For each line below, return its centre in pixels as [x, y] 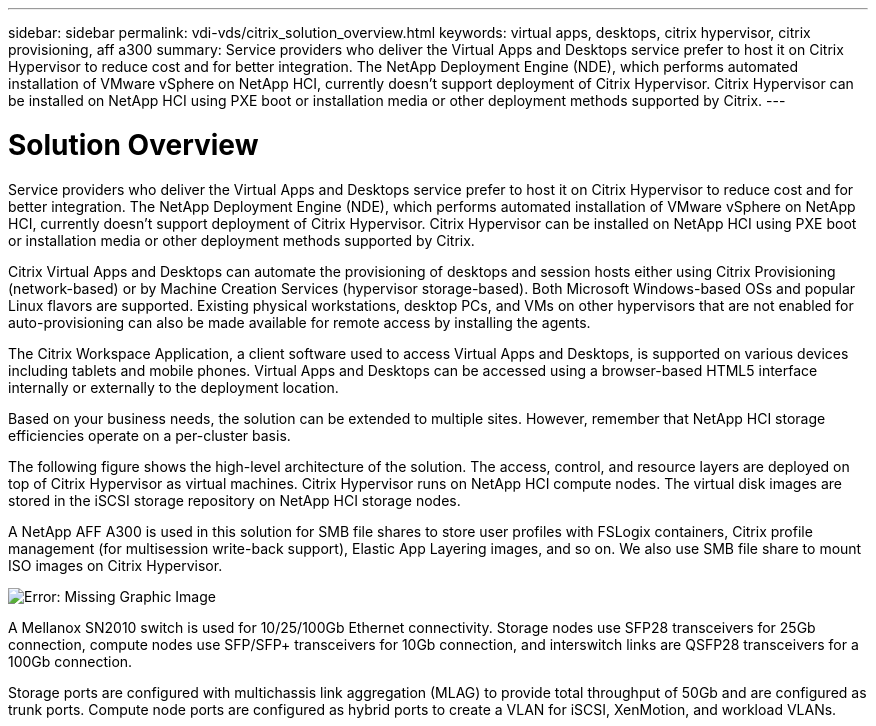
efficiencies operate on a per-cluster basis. [149, 435]
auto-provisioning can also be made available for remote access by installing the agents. [299, 322]
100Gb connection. [70, 661]
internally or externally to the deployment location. [173, 387]
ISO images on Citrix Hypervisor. [115, 565]
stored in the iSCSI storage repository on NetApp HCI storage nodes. [234, 500]
